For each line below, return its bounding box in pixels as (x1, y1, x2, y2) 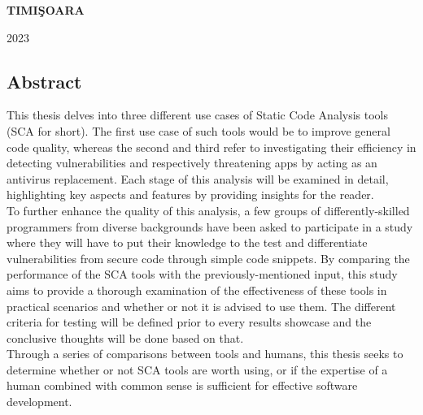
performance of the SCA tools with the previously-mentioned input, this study (7, 266, 398, 283)
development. (7, 393, 72, 410)
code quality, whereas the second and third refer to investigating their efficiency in (7, 138, 416, 155)
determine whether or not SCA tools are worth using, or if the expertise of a (7, 361, 388, 378)
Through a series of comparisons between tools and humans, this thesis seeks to (7, 345, 403, 362)
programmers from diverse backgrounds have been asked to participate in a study (7, 218, 413, 235)
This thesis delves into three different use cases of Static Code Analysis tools (7, 106, 388, 123)
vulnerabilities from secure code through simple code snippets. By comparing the (7, 249, 410, 266)
